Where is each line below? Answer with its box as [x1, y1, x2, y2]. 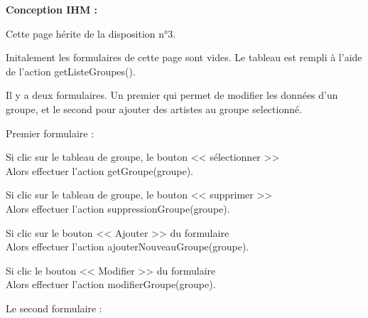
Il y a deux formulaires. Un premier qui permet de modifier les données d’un [6, 88, 338, 102]
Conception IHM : [6, 2, 98, 16]
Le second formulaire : [6, 300, 102, 315]
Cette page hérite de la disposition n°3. [6, 26, 176, 41]
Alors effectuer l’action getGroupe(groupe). [6, 163, 194, 178]
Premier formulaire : [6, 125, 94, 140]
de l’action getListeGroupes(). [6, 63, 136, 78]
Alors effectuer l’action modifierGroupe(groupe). [6, 277, 216, 292]
